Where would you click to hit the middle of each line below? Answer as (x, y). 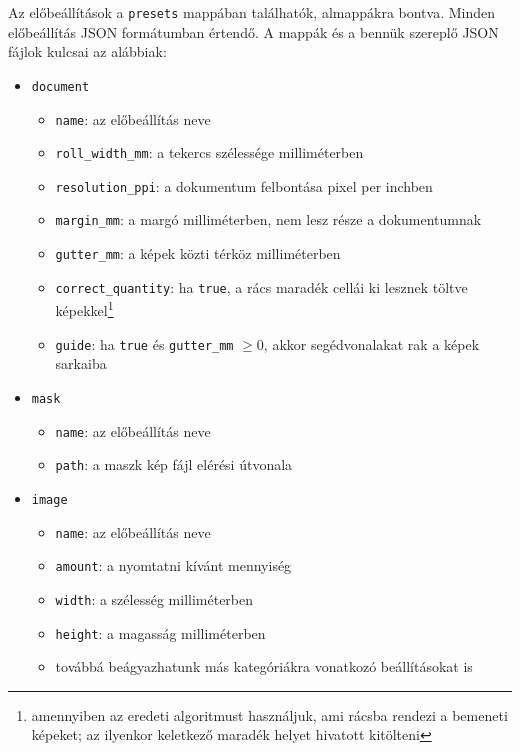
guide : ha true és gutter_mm (144, 343)
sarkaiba (81, 363)
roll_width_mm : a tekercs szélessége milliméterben (209, 152)
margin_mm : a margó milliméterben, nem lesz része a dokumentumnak (268, 219)
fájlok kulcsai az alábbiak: (87, 51)
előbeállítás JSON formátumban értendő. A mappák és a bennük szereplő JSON (253, 31)
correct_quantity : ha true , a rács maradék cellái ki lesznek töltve (261, 286)
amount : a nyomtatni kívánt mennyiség (173, 565)
